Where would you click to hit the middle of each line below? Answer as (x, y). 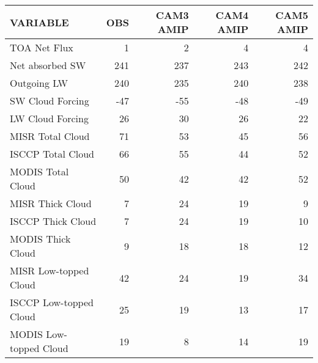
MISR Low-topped (50, 270)
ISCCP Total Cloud (52, 154)
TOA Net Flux (42, 47)
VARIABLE (39, 22)
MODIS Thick (40, 239)
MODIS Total (39, 171)
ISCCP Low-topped (52, 302)
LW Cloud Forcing (49, 118)
